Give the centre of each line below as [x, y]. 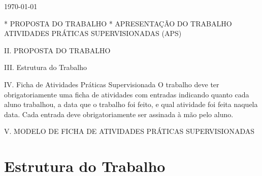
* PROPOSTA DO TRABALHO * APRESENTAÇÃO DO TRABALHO [118, 23]
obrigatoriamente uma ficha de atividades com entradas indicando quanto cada [127, 94]
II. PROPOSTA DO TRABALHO [57, 50]
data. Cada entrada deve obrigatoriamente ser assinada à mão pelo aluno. [119, 114]
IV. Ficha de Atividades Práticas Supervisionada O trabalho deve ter [112, 84]
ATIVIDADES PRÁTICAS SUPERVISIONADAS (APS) [93, 33]
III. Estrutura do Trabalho [45, 67]
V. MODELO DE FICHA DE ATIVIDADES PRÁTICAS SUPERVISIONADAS [129, 131]
